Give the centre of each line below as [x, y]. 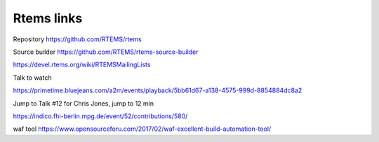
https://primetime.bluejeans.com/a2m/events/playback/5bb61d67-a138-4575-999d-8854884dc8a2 [158, 90]
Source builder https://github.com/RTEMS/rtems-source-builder [106, 52]
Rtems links [48, 18]
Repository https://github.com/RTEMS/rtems [77, 39]
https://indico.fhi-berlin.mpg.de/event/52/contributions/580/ [100, 116]
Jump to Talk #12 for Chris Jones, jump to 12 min [84, 103]
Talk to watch [32, 78]
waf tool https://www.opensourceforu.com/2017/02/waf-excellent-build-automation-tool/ [142, 129]
